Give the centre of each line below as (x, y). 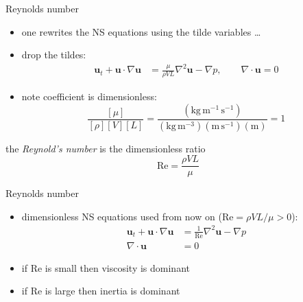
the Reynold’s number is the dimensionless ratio (106, 148)
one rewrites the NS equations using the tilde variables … (141, 31)
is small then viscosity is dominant (117, 267)
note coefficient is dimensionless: (89, 96)
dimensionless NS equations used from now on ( (122, 216)
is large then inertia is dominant (112, 291)
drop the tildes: (54, 55)
